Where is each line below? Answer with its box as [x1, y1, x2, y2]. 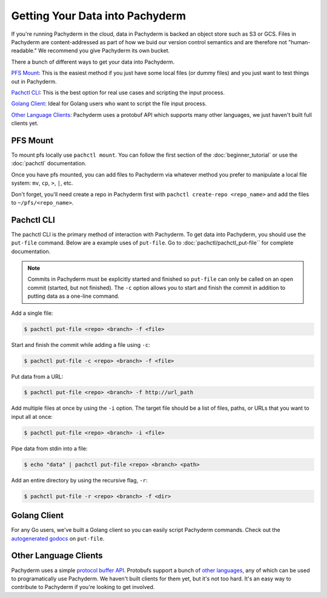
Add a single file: [11, 309, 53, 317]
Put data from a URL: [11, 373, 64, 380]
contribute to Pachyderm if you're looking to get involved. [11, 583, 155, 591]
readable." [11, 47, 38, 54]
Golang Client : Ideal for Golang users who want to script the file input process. [11, 100, 207, 107]
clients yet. [11, 120, 39, 127]
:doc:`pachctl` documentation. [11, 160, 87, 167]
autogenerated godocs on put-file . [11, 534, 105, 542]
